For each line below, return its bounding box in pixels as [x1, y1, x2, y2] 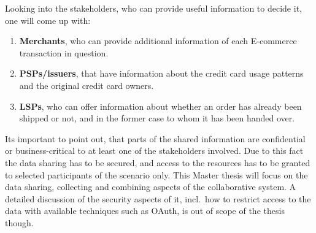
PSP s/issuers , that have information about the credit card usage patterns [19, 67, 304, 80]
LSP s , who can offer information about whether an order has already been [19, 99, 302, 112]
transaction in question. [19, 46, 109, 59]
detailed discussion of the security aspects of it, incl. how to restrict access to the [5, 192, 311, 205]
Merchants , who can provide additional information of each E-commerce [19, 34, 297, 47]
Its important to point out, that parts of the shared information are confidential [5, 132, 306, 145]
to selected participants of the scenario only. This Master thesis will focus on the [5, 168, 308, 181]
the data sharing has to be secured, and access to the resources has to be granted [5, 156, 310, 169]
